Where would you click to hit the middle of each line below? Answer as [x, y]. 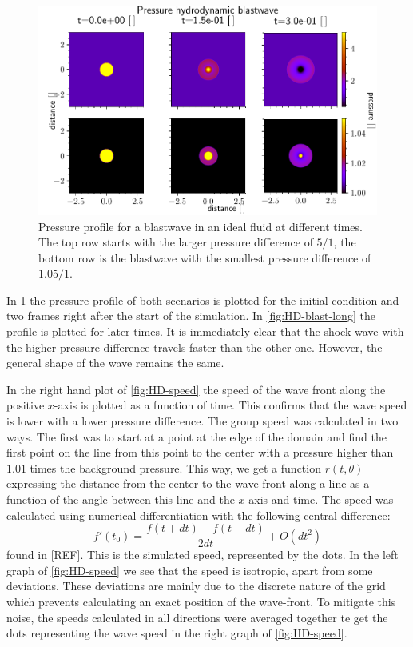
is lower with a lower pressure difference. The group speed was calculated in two [203, 421]
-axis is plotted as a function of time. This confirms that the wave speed [230, 405]
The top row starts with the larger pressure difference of [176, 242]
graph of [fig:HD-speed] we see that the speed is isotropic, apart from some [190, 570]
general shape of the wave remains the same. [115, 363]
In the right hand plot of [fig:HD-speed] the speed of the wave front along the [196, 389]
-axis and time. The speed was [319, 499]
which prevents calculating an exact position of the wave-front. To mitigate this [201, 602]
